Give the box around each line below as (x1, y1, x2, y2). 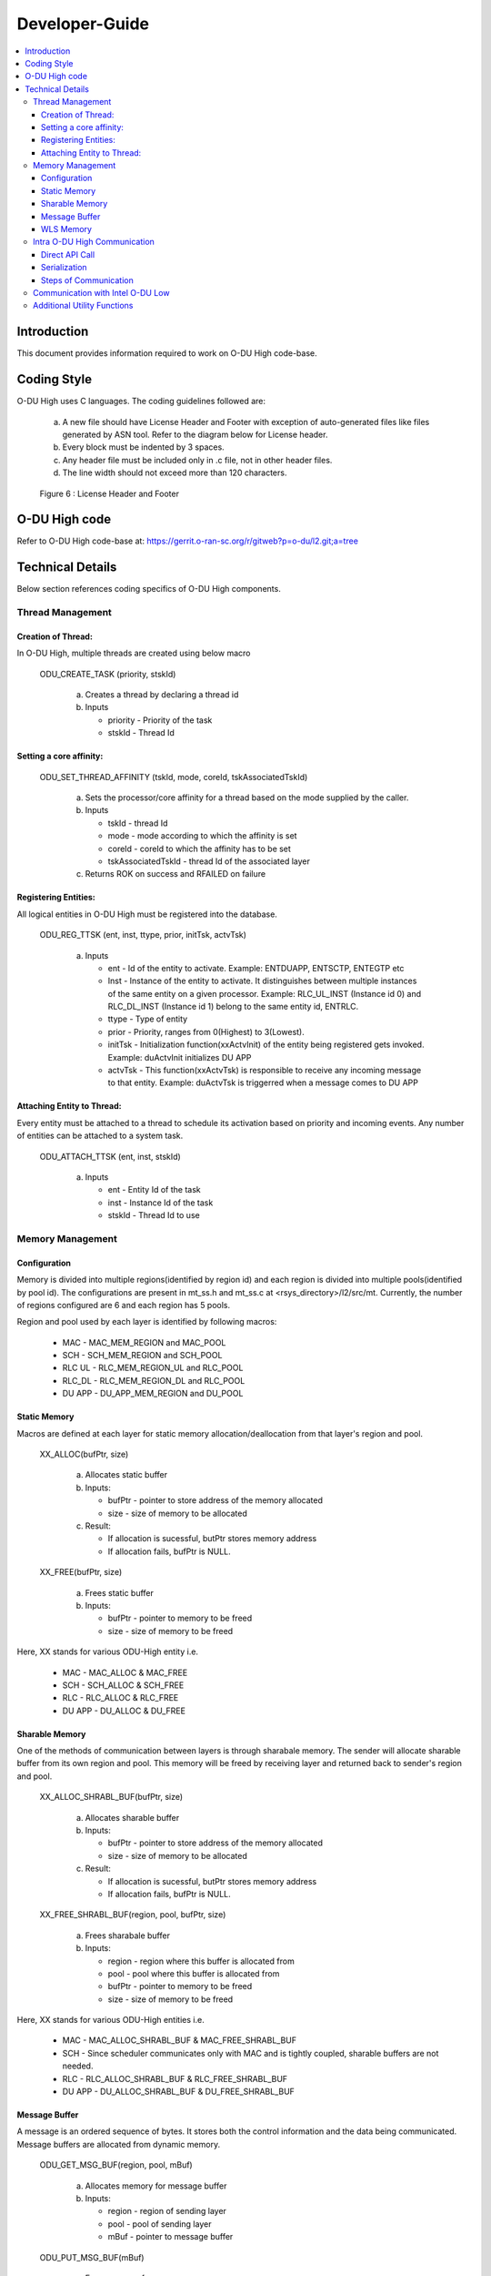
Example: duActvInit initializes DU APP (107, 1052, 252, 1062)
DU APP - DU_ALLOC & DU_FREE (62, 1705, 186, 1716)
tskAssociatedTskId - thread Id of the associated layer (107, 856, 311, 867)
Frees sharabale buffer (85, 1930, 170, 1941)
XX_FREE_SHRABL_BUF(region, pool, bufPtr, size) (39, 1909, 226, 1920)
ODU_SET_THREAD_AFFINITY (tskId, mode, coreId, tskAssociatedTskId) (39, 771, 308, 782)
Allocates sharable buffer (85, 1812, 180, 1823)
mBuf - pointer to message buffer (107, 2231, 234, 2242)
